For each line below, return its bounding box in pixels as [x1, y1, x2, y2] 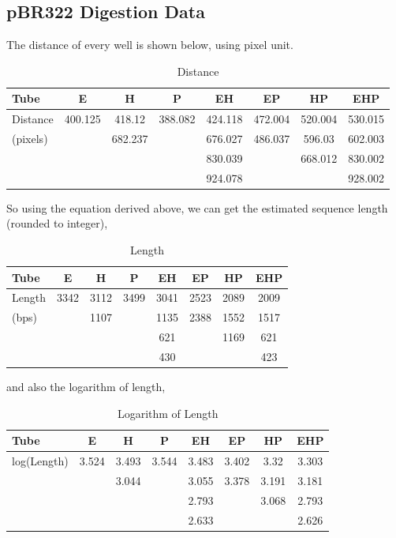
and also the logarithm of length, [6, 378, 166, 395]
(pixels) [12, 130, 48, 147]
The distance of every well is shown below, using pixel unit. [6, 36, 293, 53]
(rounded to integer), [6, 215, 108, 231]
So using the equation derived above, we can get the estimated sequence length [6, 199, 388, 216]
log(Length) [12, 453, 69, 469]
